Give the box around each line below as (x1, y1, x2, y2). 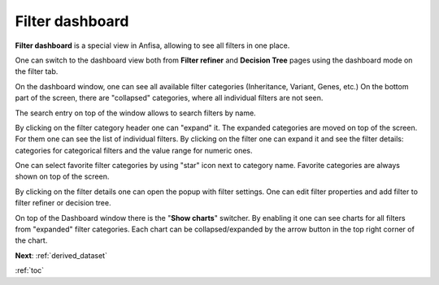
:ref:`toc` (15, 266, 45, 275)
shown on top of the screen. (15, 171, 110, 182)
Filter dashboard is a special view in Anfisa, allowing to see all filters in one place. (15, 41, 290, 50)
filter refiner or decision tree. (15, 198, 111, 208)
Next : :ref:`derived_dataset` (15, 250, 107, 260)
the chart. (15, 235, 48, 245)
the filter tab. (15, 67, 59, 76)
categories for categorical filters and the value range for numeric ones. (15, 145, 253, 155)
